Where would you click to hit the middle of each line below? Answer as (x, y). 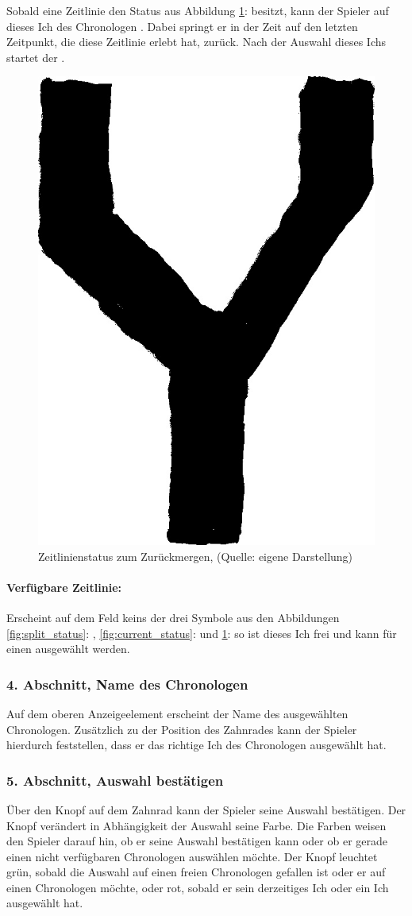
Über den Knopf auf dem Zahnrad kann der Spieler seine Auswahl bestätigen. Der (206, 809)
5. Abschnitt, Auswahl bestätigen (115, 780)
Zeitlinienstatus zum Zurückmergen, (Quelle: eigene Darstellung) (196, 556)
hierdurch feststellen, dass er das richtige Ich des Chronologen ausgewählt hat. (196, 745)
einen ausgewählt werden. (68, 649)
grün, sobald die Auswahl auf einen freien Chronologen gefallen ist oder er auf (196, 872)
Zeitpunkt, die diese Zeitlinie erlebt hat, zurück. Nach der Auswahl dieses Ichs (196, 42)
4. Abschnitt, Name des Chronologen (127, 684)
